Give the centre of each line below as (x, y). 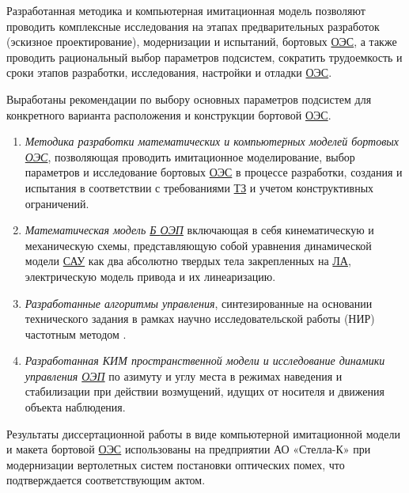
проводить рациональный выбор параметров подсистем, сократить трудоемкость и (204, 57)
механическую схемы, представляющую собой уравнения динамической (198, 245)
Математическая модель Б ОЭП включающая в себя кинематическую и (199, 230)
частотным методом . (76, 334)
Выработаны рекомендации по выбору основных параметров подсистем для (189, 99)
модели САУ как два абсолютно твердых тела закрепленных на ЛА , (188, 261)
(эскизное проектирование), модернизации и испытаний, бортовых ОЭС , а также (202, 42)
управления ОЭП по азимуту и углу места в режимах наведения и (184, 375)
